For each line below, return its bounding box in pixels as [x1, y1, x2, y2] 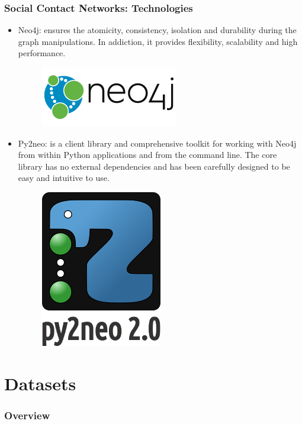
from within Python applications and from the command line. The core [18, 148, 277, 161]
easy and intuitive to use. [18, 171, 110, 184]
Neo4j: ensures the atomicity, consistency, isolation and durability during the [18, 24, 297, 36]
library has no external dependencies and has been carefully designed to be [18, 160, 290, 172]
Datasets [4, 371, 76, 395]
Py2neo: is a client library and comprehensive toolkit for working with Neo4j [18, 137, 297, 149]
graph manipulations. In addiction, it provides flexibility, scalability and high [18, 35, 298, 47]
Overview [4, 407, 50, 422]
